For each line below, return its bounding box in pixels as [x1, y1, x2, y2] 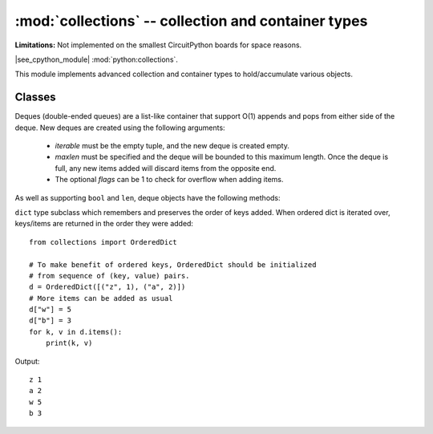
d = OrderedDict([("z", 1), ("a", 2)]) [29, 282, 186, 292]
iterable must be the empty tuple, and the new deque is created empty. [55, 141, 290, 151]
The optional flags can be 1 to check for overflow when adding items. [55, 175, 284, 185]
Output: [14, 356, 40, 366]
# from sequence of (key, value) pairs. [29, 271, 190, 280]
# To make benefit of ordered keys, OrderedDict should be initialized [29, 260, 317, 269]
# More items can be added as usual [29, 294, 173, 302]
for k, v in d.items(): [29, 327, 123, 336]
